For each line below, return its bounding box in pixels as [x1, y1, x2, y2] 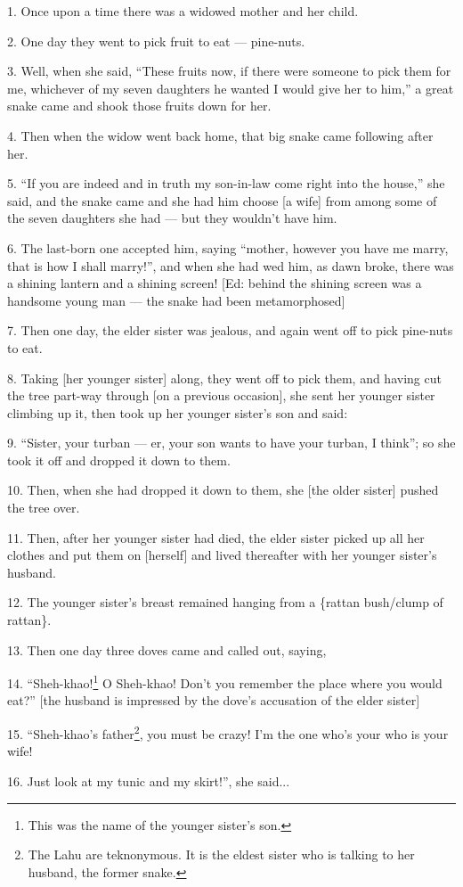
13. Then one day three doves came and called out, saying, [7, 640, 327, 659]
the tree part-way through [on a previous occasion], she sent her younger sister [7, 386, 435, 405]
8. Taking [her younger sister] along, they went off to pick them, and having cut [7, 368, 442, 387]
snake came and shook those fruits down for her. [7, 96, 272, 115]
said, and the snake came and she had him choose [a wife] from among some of [7, 191, 437, 209]
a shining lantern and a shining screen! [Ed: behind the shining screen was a [7, 274, 422, 292]
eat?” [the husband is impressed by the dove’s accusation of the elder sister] [7, 691, 420, 710]
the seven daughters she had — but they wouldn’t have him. [7, 209, 337, 227]
